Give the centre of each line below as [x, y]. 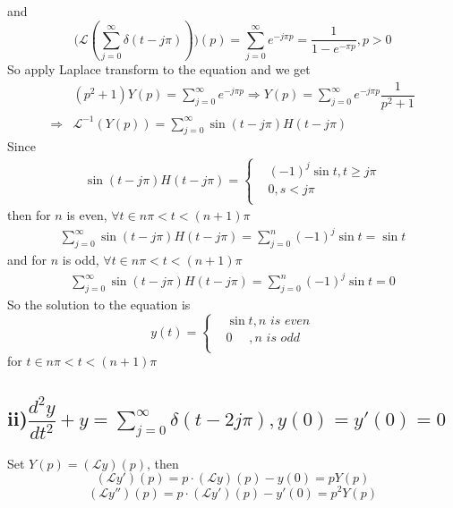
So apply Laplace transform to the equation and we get [159, 69]
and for [27, 259]
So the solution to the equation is [99, 304]
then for [29, 215]
